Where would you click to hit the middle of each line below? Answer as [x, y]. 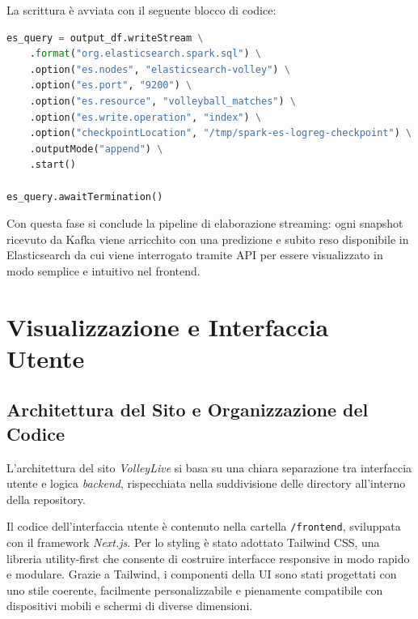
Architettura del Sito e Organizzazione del [188, 410]
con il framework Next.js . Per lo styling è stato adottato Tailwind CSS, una [193, 542]
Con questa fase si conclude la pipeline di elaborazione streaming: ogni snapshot [205, 223]
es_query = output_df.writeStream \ [105, 38]
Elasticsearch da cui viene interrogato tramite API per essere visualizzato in [195, 255]
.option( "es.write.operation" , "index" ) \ [146, 117]
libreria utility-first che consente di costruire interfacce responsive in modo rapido [208, 558]
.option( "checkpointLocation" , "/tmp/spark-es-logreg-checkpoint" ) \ [221, 133]
